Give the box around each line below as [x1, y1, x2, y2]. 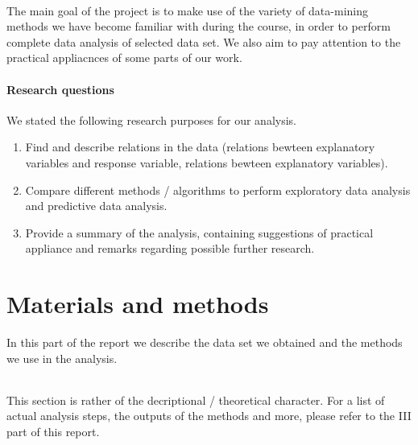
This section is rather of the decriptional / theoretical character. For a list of [6, 391, 385, 408]
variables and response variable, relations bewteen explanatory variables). [25, 154, 388, 171]
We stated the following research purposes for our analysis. [6, 111, 296, 128]
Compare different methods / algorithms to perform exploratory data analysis [25, 181, 411, 198]
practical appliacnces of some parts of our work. [6, 49, 242, 66]
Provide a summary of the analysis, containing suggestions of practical [25, 224, 374, 241]
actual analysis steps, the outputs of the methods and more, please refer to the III [6, 407, 412, 424]
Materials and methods [6, 287, 269, 320]
